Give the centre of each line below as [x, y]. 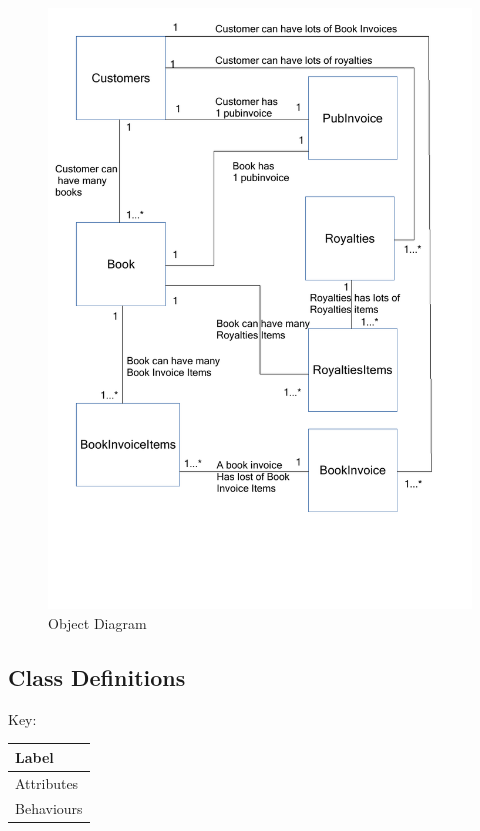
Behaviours [49, 807]
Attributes [47, 782]
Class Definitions [97, 676]
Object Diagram [97, 622]
